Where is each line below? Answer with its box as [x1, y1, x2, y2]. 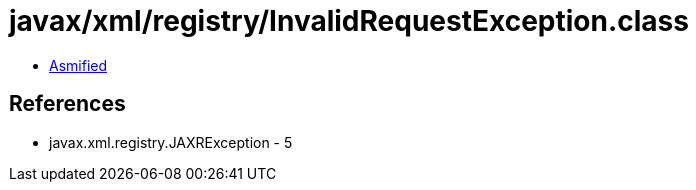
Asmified [49, 56, 108, 74]
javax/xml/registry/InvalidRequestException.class [9, 4, 689, 38]
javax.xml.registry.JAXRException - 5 [49, 133, 293, 151]
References [9, 91, 126, 117]
